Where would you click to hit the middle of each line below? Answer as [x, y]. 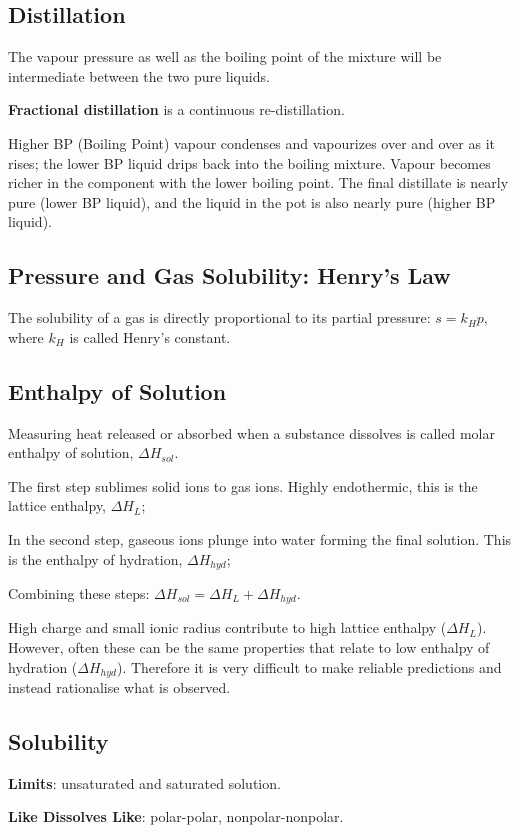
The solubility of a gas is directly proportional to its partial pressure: [219, 317]
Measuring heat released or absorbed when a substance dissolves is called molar [251, 432]
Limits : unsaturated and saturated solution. [144, 782]
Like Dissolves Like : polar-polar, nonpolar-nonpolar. [176, 816]
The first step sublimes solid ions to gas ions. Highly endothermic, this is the [243, 485]
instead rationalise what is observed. [119, 687]
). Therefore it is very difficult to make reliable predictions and [309, 666]
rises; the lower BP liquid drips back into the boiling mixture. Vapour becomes [249, 162]
